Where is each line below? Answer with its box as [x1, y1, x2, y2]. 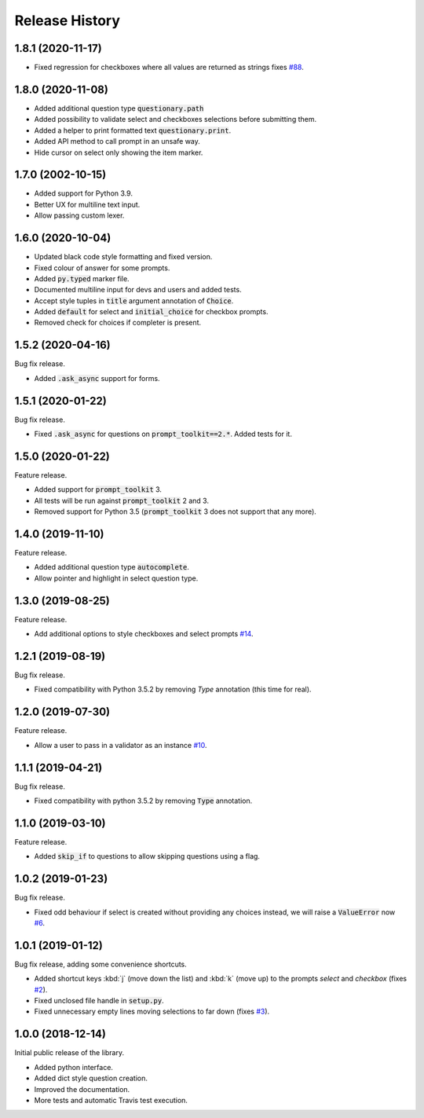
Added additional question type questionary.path [34, 103, 204, 113]
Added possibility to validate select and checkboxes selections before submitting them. [34, 115, 317, 124]
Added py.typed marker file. [34, 273, 130, 283]
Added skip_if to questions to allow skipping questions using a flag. [34, 852, 261, 861]
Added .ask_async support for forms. [34, 373, 160, 383]
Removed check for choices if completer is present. [34, 318, 202, 328]
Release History [14, 12, 121, 29]
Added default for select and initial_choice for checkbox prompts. [34, 307, 269, 317]
